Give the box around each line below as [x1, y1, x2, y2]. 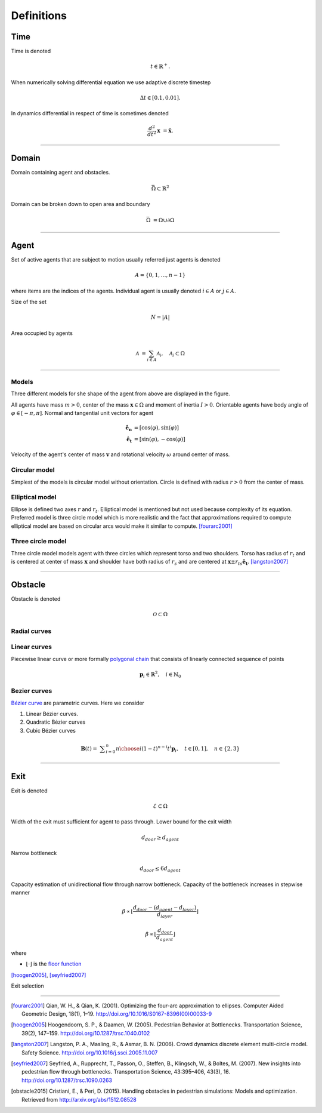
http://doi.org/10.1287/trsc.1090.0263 [21, 1077, 113, 1084]
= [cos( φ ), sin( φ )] [134, 425, 179, 431]
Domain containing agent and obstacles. [11, 169, 110, 176]
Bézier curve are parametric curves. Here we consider [11, 699, 144, 706]
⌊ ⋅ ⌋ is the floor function [26, 960, 82, 967]
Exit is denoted [11, 787, 48, 794]
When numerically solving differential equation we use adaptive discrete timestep [11, 78, 211, 86]
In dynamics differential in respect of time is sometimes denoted [11, 110, 169, 117]
